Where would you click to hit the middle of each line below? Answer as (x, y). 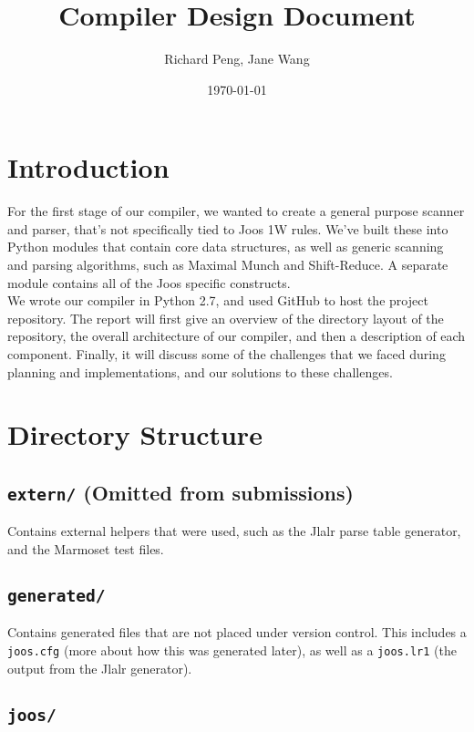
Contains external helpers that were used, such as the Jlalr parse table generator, (234, 531)
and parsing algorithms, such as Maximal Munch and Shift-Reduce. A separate (228, 265)
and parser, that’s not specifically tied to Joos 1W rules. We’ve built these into (228, 228)
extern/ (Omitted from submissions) (180, 492)
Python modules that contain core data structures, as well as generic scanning (226, 247)
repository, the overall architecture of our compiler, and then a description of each (237, 336)
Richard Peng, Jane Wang (237, 59)
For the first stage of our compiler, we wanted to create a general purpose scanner (236, 211)
